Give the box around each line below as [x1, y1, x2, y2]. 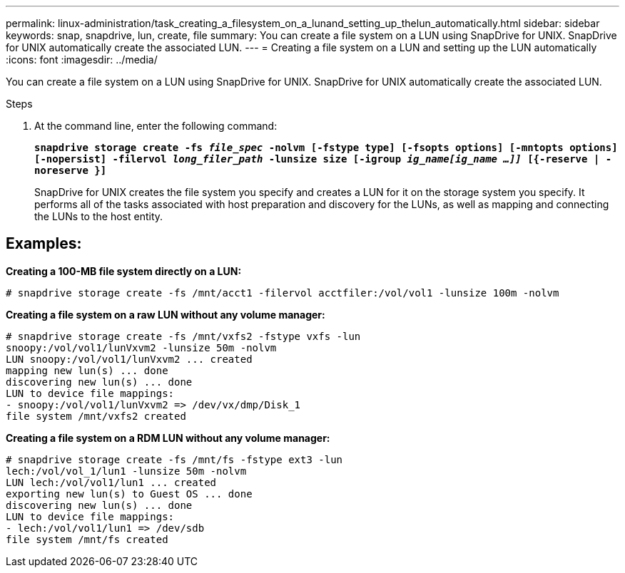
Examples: [6, 234, 82, 253]
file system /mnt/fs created [6, 533, 168, 545]
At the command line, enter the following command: [34, 120, 278, 132]
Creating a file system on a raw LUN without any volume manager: [6, 308, 325, 321]
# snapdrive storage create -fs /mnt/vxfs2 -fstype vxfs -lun [6, 330, 361, 342]
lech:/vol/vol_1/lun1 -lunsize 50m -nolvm [6, 465, 247, 477]
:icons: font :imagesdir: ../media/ [6, 53, 158, 66]
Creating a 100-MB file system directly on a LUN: [6, 264, 242, 277]
